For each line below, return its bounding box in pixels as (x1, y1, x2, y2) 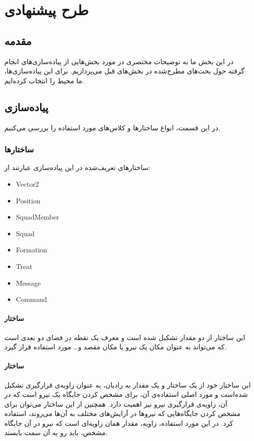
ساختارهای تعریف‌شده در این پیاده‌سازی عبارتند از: (4, 162, 151, 172)
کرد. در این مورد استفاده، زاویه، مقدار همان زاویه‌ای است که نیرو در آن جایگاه (4, 417, 233, 428)
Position (16, 195, 41, 205)
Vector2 (16, 178, 39, 189)
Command (16, 294, 47, 304)
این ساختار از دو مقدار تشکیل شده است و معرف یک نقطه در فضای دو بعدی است (4, 332, 245, 342)
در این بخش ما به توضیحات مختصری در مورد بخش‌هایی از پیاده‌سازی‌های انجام (4, 56, 234, 66)
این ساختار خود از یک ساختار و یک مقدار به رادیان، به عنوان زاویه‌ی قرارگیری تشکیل (4, 379, 251, 390)
